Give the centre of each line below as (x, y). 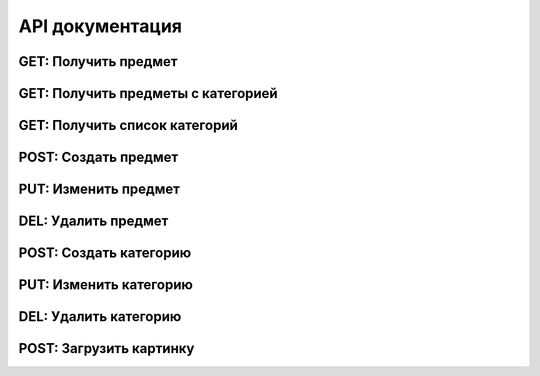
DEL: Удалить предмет (93, 221)
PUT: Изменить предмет (99, 189)
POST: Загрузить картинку (106, 348)
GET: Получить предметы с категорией (148, 93)
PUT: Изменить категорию (106, 285)
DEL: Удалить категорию (100, 316)
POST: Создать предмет (98, 157)
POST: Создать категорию (105, 253)
